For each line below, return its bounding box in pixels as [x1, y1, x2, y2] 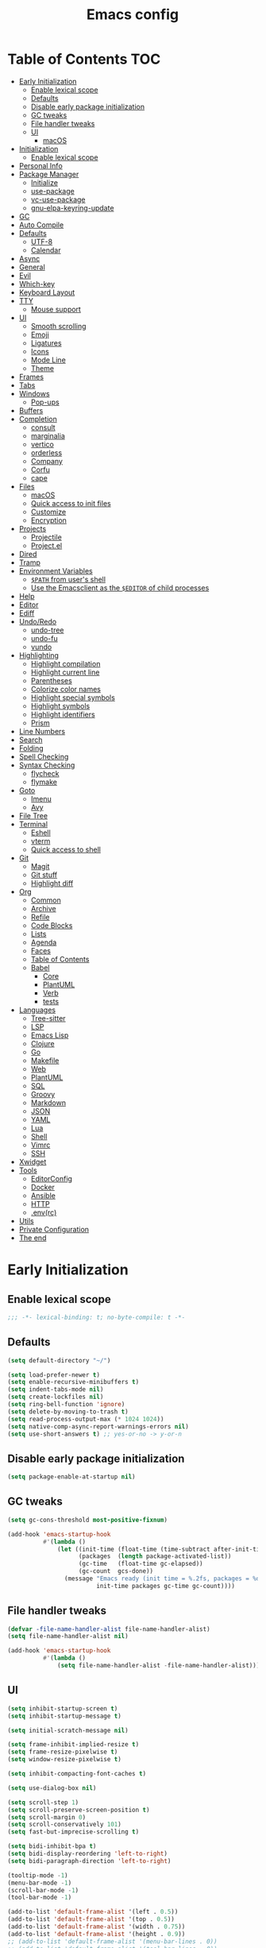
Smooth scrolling [30, 321, 87, 330]
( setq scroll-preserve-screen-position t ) [7, 1806, 150, 1814]
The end [18, 1233, 47, 1243]
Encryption [30, 515, 67, 525]
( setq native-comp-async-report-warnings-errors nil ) [7, 1422, 190, 1431]
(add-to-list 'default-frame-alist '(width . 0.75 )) [7, 1923, 186, 1931]
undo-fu [30, 633, 59, 643]
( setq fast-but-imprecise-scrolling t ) [7, 1828, 140, 1836]
